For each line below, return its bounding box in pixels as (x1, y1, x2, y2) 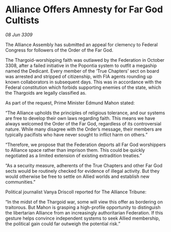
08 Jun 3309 (5, 31, 33, 38)
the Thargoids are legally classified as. (5, 90, 87, 96)
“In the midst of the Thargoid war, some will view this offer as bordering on (5, 199, 163, 205)
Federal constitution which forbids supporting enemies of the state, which (5, 84, 161, 91)
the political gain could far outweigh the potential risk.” (5, 220, 120, 227)
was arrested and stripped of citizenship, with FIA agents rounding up (5, 73, 153, 79)
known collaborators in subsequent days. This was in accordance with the (5, 79, 162, 85)
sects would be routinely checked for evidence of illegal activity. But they (5, 168, 160, 174)
